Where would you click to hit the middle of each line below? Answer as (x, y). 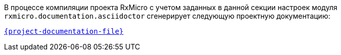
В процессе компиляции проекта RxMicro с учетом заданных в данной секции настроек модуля (171, 7)
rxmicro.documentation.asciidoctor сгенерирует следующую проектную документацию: (167, 16)
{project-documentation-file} (64, 31)
